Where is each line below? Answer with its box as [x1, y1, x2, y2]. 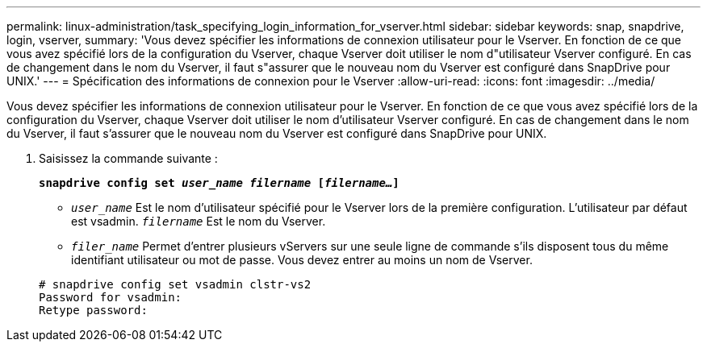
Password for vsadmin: [39, 291, 182, 304]
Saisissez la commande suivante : [39, 151, 218, 165]
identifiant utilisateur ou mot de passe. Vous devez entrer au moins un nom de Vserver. [71, 253, 533, 267]
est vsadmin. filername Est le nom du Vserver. [71, 214, 326, 228]
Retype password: [39, 304, 148, 317]
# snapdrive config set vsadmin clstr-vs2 [39, 278, 312, 291]
